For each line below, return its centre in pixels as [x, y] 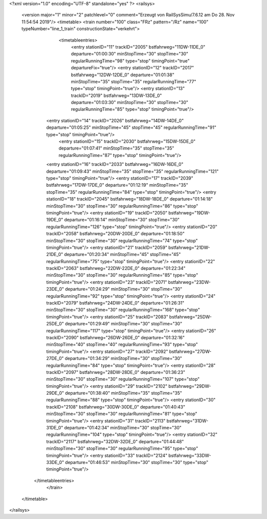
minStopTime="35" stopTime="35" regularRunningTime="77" [133, 81]
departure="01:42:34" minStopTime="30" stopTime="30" [123, 428]
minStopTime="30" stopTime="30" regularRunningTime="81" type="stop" [122, 414]
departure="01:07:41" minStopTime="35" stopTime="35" [116, 148]
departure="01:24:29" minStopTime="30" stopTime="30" [124, 289]
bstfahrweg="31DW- [187, 420]
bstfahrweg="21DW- [189, 247]
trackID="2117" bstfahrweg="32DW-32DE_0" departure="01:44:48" [115, 441]
